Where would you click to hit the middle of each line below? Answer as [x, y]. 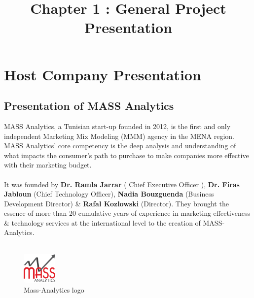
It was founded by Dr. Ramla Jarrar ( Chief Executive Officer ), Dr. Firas [122, 184]
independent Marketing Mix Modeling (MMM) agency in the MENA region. [119, 136]
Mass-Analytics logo [54, 289]
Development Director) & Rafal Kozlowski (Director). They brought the [116, 203]
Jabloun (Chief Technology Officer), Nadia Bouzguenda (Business [109, 194]
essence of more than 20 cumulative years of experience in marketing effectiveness [127, 213]
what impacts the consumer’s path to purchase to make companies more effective [127, 155]
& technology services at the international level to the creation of [102, 222]
